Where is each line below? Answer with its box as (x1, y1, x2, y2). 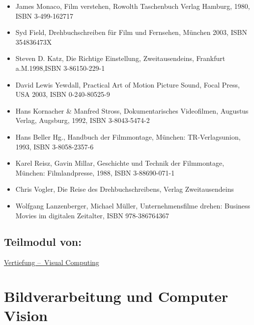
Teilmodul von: (4, 234, 82, 249)
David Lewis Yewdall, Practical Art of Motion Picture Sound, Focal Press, (15, 79, 240, 89)
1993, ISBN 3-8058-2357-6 (15, 141, 94, 151)
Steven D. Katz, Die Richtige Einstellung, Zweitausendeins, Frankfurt (15, 53, 226, 63)
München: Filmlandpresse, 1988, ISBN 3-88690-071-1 (15, 167, 175, 177)
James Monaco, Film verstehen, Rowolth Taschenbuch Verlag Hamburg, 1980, (15, 1, 250, 11)
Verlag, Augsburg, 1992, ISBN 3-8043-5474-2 (15, 115, 150, 125)
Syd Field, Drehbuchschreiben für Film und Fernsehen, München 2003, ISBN (15, 27, 247, 37)
